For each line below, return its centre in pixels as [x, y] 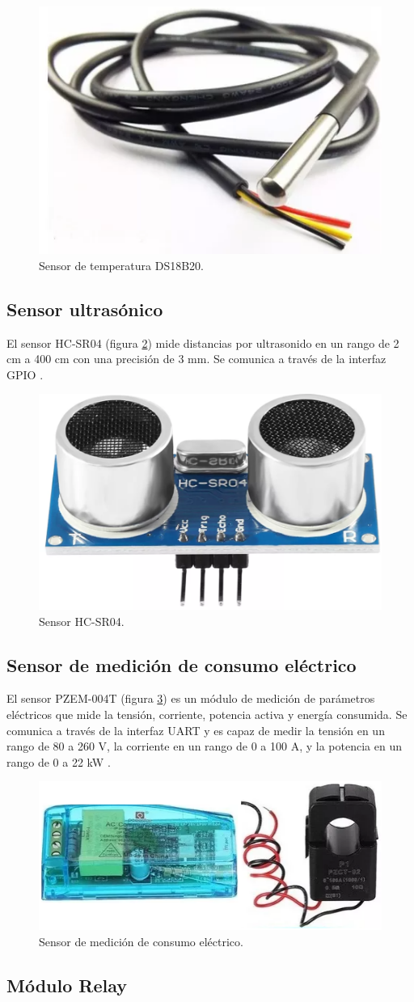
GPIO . [25, 374]
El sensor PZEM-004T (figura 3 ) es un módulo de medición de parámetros [191, 698]
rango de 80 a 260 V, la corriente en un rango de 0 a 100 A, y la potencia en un [204, 746]
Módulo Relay [67, 985]
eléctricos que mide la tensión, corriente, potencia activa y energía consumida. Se [207, 715]
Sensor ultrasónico [85, 309]
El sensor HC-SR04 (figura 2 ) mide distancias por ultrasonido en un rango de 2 [203, 342]
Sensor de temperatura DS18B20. [121, 265]
